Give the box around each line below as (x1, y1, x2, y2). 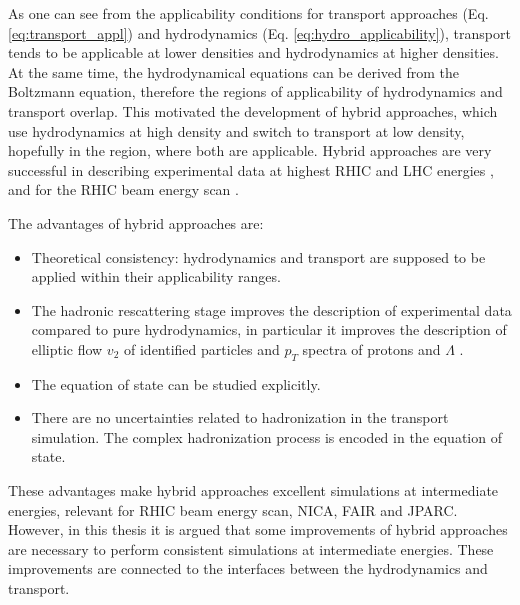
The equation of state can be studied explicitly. (31, 373, 321, 394)
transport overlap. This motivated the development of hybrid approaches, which (8, 100, 498, 121)
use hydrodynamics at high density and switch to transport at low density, (8, 120, 465, 141)
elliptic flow (31, 338, 103, 359)
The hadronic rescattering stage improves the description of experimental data (31, 299, 512, 320)
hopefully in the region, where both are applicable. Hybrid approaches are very (8, 140, 492, 161)
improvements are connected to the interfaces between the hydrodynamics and (8, 558, 488, 579)
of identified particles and (124, 338, 280, 359)
